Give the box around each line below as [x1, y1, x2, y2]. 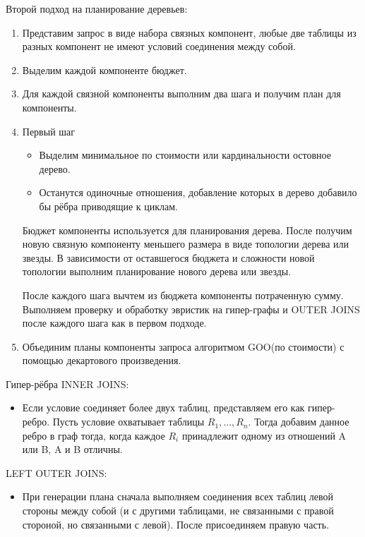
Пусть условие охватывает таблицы [52, 414, 205, 429]
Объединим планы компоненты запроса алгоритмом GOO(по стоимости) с [22, 339, 345, 354]
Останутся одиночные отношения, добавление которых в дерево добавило [39, 185, 357, 200]
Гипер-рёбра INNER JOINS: [6, 376, 129, 391]
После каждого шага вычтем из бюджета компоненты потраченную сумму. [22, 287, 344, 302]
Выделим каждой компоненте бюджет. [22, 62, 187, 77]
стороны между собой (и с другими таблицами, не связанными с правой [22, 503, 334, 518]
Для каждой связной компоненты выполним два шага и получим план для [22, 86, 341, 101]
